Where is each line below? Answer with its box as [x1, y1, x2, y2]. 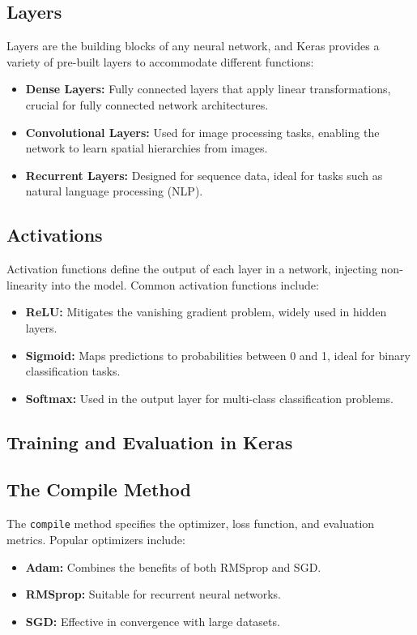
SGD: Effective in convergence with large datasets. [25, 612, 280, 629]
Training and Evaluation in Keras [6, 429, 293, 454]
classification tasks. [25, 363, 121, 380]
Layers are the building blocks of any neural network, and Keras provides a [6, 37, 380, 54]
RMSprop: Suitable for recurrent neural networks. [25, 586, 282, 603]
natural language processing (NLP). [25, 182, 203, 200]
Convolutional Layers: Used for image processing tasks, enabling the [25, 123, 380, 140]
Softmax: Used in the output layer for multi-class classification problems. [25, 389, 394, 406]
